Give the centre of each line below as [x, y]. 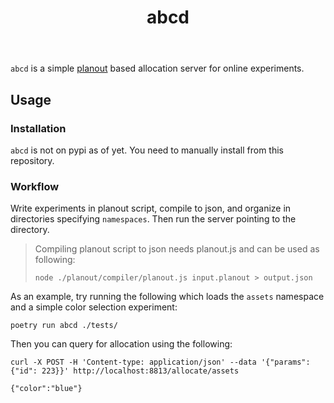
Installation [38, 128]
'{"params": [285, 362]
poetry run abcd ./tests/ [64, 326]
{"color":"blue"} [46, 389]
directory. [30, 230]
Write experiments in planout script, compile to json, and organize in [151, 208]
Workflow [35, 186]
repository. [32, 160]
